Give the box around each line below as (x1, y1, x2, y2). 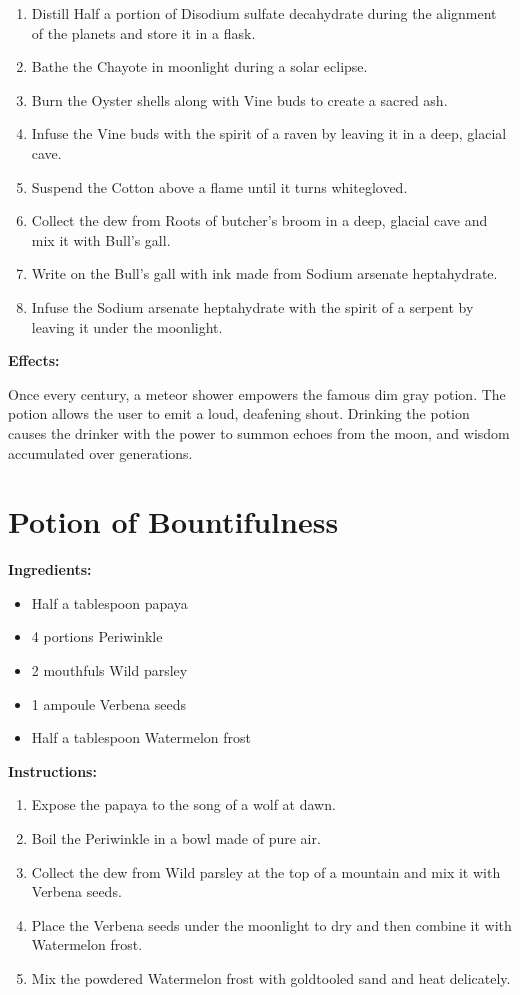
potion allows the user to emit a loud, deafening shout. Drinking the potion (8, 403, 470, 424)
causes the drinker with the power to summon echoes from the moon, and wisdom (8, 422, 510, 443)
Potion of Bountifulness (8, 501, 339, 542)
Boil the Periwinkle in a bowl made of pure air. (31, 827, 321, 848)
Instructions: (8, 760, 97, 781)
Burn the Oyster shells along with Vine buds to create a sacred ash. (31, 89, 448, 110)
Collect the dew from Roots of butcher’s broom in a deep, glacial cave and (31, 210, 488, 231)
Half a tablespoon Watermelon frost (31, 727, 251, 748)
